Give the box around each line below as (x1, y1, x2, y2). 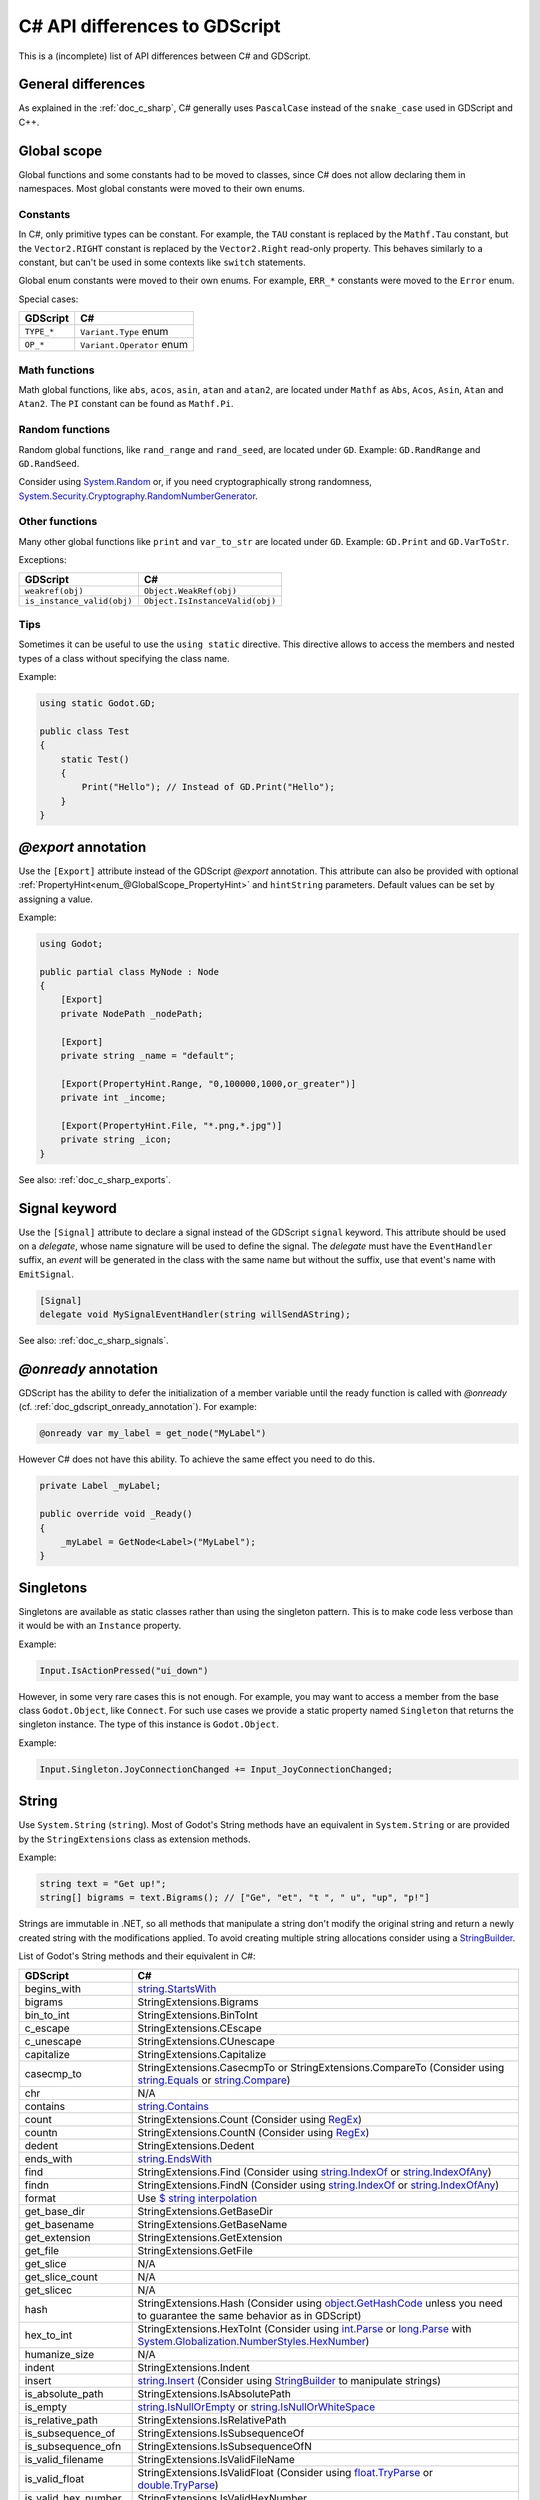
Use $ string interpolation (137, 2191, 258, 2205)
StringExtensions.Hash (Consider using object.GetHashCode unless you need (137, 2296, 504, 2310)
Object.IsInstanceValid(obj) (143, 595, 277, 606)
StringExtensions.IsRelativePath (137, 2413, 287, 2427)
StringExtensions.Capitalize (137, 2047, 267, 2061)
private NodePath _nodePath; (60, 1008, 204, 1019)
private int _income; (60, 1092, 167, 1104)
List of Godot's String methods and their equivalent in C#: (18, 1950, 256, 1962)
